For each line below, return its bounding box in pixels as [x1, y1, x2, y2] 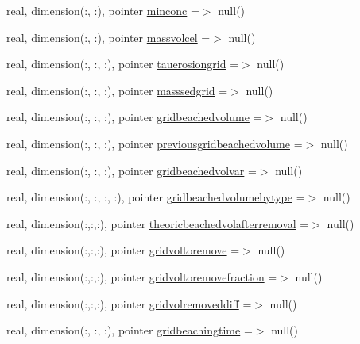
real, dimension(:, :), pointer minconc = [6, 2, 199, 18]
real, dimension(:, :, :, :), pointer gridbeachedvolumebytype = [6, 189, 305, 205]
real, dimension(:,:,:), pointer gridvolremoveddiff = [6, 295, 252, 312]
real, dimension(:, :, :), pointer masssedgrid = [6, 82, 228, 98]
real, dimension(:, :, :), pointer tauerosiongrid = [6, 55, 239, 72]
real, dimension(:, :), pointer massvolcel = [6, 29, 211, 45]
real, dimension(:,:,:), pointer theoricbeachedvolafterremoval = [6, 215, 309, 231]
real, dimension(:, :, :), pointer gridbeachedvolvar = [6, 162, 257, 178]
